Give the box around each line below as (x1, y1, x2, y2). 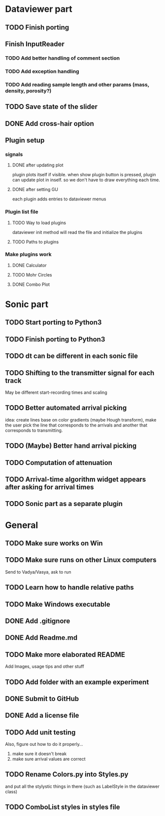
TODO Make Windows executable (5, 600, 110, 608)
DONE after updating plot (12, 162, 64, 168)
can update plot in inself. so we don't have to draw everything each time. (12, 177, 160, 183)
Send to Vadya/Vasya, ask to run (5, 569, 71, 575)
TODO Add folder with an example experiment (5, 678, 149, 686)
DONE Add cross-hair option (5, 119, 95, 128)
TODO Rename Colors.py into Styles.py (5, 770, 129, 778)
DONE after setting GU (12, 187, 58, 193)
